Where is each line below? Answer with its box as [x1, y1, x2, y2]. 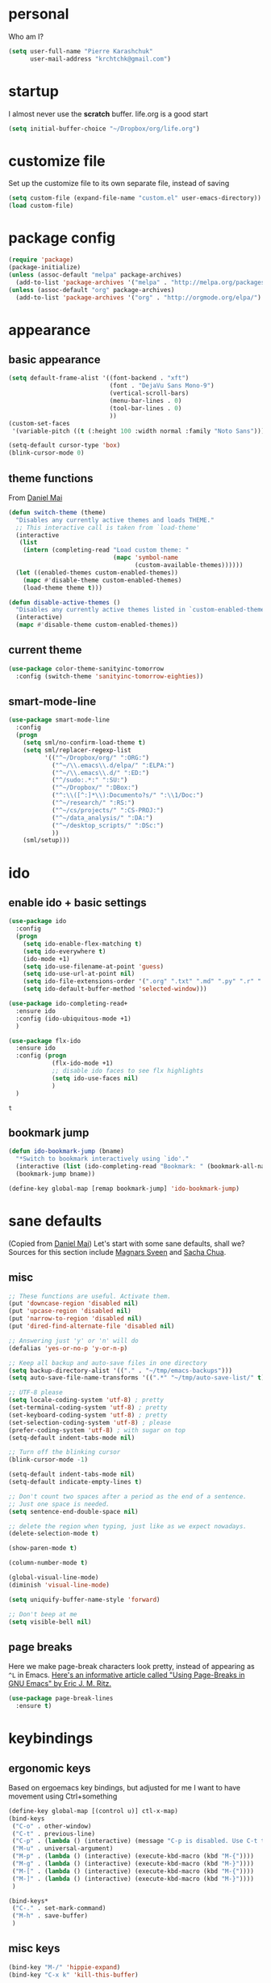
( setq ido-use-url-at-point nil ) [23, 970, 135, 978]
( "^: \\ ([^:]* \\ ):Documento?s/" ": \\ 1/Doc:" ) [51, 791, 204, 799]
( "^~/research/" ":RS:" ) [51, 799, 135, 807]
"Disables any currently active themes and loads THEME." [15, 515, 215, 524]
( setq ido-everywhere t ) [23, 947, 106, 955]
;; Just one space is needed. [8, 1500, 110, 1508]
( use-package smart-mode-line [8, 716, 110, 724]
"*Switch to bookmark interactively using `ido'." [15, 1155, 190, 1163]
